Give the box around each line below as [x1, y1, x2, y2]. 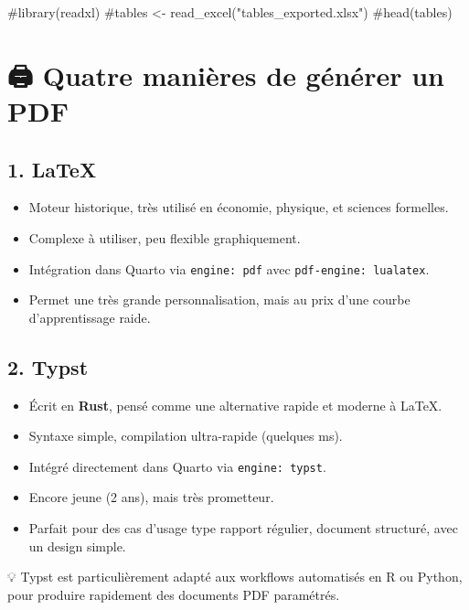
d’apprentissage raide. [28, 307, 151, 326]
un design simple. [28, 536, 126, 555]
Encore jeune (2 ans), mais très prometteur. [28, 487, 274, 507]
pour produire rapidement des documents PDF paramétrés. [7, 584, 340, 604]
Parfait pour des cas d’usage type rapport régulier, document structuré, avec [28, 519, 458, 538]
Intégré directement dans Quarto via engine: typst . [28, 456, 326, 476]
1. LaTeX [7, 155, 97, 183]
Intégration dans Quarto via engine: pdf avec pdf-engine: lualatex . [28, 259, 430, 278]
